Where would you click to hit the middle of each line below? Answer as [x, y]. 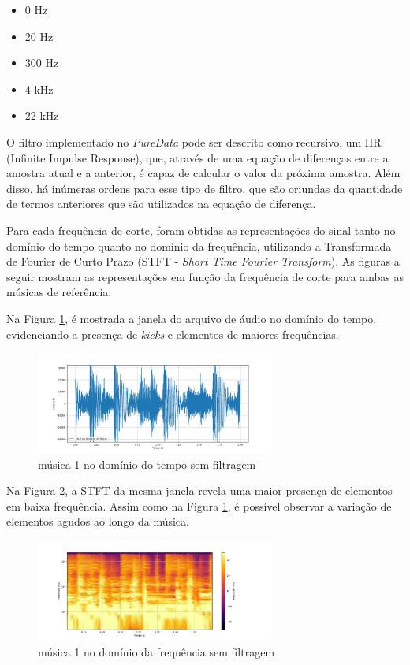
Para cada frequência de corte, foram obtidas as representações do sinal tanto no [201, 230]
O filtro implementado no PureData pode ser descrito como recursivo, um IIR [194, 141]
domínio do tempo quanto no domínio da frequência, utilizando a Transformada [199, 245]
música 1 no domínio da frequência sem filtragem [157, 651]
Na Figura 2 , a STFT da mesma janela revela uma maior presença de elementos [199, 490]
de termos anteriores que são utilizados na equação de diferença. [161, 204]
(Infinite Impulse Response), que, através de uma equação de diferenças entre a [198, 157]
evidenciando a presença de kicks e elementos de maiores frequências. [173, 334]
